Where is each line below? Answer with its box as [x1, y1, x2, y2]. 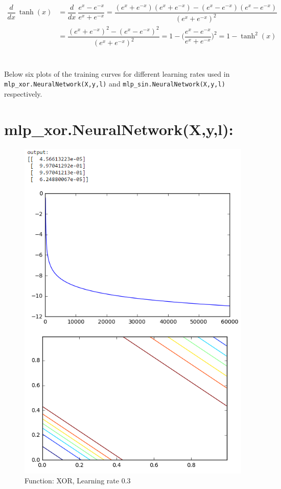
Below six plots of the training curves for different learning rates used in [4, 68, 230, 79]
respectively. [4, 88, 42, 99]
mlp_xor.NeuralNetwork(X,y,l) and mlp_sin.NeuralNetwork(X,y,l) [4, 78, 225, 89]
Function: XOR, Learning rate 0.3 [25, 475, 131, 486]
